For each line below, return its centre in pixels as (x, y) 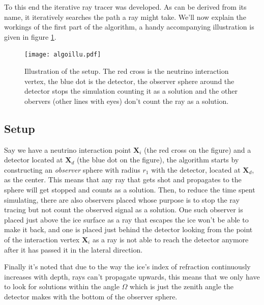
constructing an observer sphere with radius (72, 169)
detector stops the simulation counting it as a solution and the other (131, 91)
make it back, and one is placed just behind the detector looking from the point (128, 229)
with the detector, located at (196, 169)
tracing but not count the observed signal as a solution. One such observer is (124, 210)
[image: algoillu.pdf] (63, 55)
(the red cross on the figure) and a (198, 149)
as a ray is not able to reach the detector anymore (170, 239)
